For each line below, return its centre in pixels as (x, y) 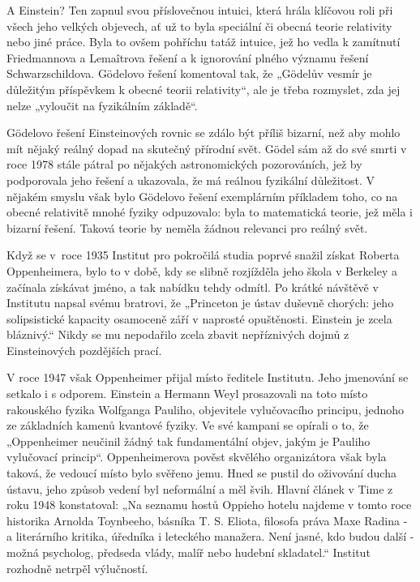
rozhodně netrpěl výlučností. (77, 568)
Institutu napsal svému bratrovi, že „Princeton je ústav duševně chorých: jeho (200, 303)
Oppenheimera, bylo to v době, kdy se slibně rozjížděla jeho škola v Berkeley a (202, 270)
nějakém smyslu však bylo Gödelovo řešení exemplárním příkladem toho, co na (202, 196)
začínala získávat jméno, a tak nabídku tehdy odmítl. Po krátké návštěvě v (193, 287)
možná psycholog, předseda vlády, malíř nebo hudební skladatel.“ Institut (189, 552)
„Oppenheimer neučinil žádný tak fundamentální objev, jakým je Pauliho (189, 441)
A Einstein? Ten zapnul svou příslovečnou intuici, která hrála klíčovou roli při (200, 10)
